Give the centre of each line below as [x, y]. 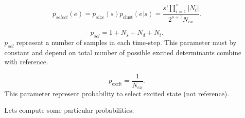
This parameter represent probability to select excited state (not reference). [117, 94]
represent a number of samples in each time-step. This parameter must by [126, 42]
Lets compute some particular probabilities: [69, 110]
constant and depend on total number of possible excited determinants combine [123, 52]
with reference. [26, 62]
